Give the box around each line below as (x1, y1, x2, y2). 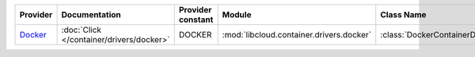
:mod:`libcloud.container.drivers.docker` (222, 30, 372, 40)
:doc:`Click (61, 24, 102, 35)
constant (178, 14, 214, 25)
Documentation (61, 9, 122, 20)
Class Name (380, 9, 427, 20)
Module (222, 9, 252, 20)
